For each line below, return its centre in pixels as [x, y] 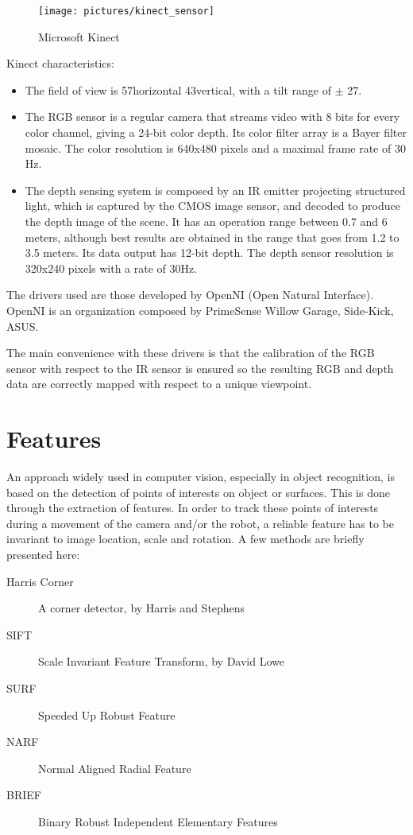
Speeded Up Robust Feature [107, 715]
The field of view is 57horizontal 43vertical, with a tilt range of [178, 89]
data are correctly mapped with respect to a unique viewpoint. [159, 384]
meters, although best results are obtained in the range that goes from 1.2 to [212, 237]
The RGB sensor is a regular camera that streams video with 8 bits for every [212, 117]
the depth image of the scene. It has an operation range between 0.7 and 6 [206, 221]
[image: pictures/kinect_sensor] [126, 11]
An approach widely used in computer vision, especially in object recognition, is [201, 477]
